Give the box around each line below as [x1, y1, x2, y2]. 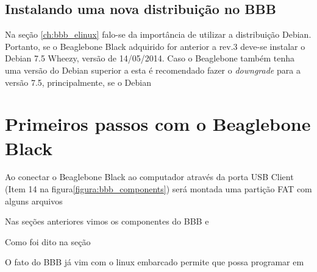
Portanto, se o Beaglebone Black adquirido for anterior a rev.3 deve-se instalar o [5, 40, 305, 52]
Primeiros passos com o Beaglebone [5, 111, 311, 136]
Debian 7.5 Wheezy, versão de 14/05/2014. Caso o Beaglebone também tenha [5, 52, 294, 65]
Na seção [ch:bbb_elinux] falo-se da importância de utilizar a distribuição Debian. [5, 28, 312, 41]
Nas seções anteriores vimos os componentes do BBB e [5, 215, 209, 228]
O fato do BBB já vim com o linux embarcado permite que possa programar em [5, 256, 304, 268]
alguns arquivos [5, 194, 63, 207]
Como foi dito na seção [5, 235, 91, 248]
